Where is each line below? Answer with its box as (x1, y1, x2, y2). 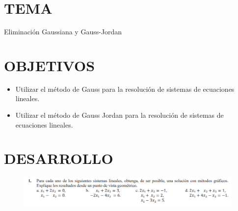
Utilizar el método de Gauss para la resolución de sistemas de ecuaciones (15, 83, 235, 94)
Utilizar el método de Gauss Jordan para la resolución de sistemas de (15, 110, 224, 120)
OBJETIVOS (4, 55, 95, 75)
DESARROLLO (4, 148, 113, 168)
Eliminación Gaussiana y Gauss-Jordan (4, 26, 122, 37)
